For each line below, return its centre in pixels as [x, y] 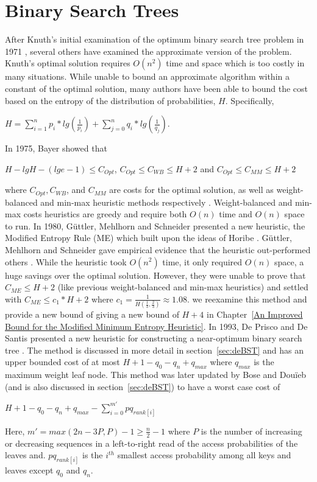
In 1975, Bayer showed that [56, 148]
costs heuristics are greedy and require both [105, 214]
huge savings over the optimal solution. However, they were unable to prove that [155, 275]
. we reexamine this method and [247, 299]
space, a [289, 261]
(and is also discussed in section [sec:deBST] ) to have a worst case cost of [143, 386]
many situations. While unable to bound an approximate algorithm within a [147, 76]
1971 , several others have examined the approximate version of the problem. [148, 51]
